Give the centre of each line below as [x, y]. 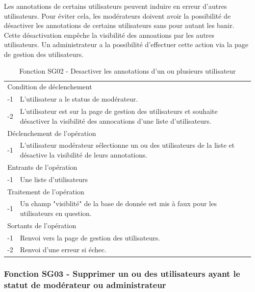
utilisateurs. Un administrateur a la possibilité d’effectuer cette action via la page [126, 44]
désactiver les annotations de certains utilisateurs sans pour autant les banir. [119, 25]
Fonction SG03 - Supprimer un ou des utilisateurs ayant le [122, 274]
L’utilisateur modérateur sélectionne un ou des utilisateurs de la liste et [127, 145]
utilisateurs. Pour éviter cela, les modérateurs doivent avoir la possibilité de [117, 15]
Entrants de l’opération [42, 167]
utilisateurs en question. [56, 213]
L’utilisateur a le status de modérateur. [79, 99]
